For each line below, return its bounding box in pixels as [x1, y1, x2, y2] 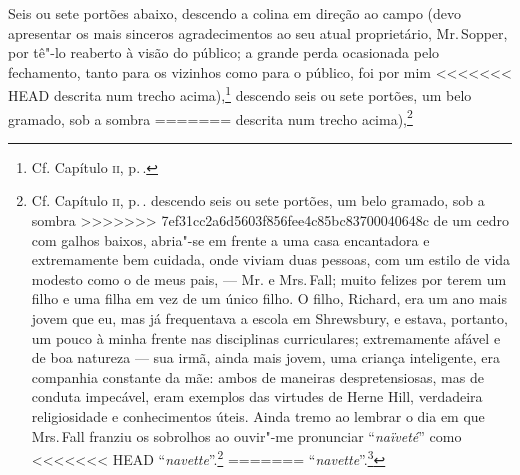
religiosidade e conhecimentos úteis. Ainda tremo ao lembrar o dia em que [31, 406, 485, 426]
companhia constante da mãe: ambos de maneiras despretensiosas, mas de [31, 366, 484, 387]
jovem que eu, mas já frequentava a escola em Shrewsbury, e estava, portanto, [31, 308, 508, 329]
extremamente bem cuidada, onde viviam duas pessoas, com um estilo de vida [31, 249, 511, 270]
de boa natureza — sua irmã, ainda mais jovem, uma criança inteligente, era [31, 347, 500, 368]
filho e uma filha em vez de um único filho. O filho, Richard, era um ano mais [31, 288, 507, 309]
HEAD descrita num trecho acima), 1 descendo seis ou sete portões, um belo [8, 82, 472, 106]
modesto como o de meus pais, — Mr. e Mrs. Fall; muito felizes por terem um [31, 268, 507, 289]
